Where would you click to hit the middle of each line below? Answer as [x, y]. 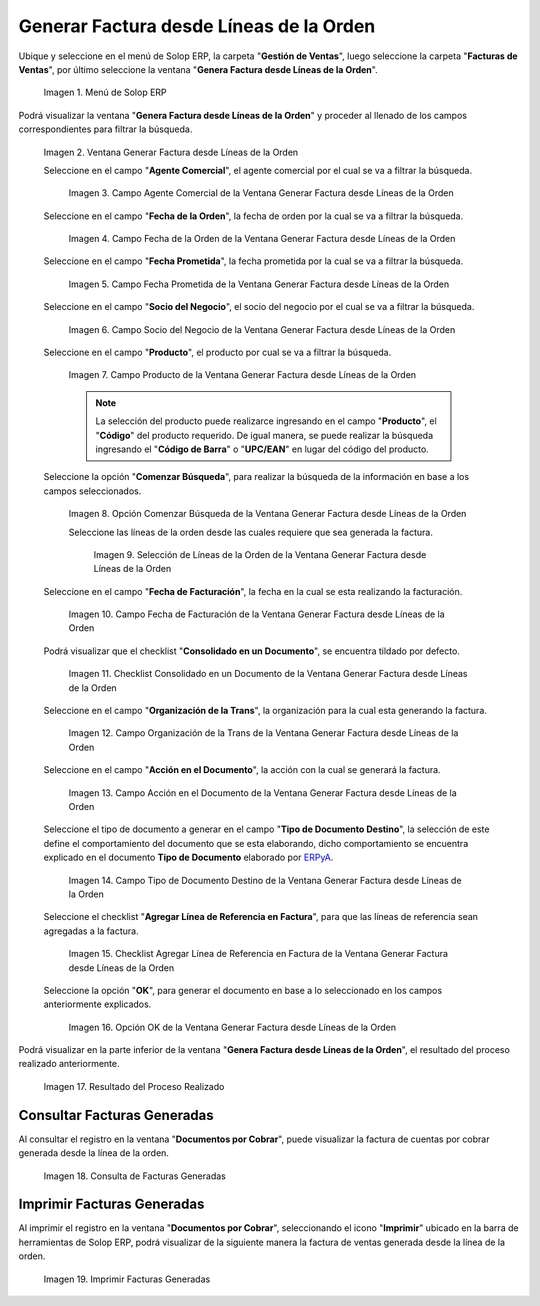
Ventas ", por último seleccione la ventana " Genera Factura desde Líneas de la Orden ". [198, 69]
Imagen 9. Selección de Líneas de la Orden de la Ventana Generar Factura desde [260, 554]
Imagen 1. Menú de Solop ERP [105, 92]
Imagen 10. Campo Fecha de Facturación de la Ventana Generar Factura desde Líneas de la [256, 614]
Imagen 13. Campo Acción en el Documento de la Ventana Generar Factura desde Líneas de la [262, 792]
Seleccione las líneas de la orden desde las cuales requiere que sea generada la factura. [251, 532]
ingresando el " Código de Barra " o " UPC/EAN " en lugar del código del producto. [262, 449]
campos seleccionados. [92, 491]
